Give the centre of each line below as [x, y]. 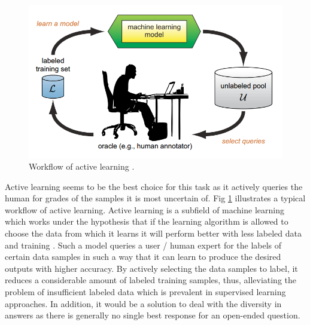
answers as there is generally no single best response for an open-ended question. [153, 315]
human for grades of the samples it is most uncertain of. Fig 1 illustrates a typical [155, 198]
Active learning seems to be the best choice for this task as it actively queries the [154, 186]
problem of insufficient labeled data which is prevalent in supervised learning [145, 292]
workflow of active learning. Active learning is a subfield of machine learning [145, 209]
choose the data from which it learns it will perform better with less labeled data [153, 233]
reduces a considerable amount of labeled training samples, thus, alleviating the [151, 280]
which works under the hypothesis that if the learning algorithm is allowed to [147, 221]
